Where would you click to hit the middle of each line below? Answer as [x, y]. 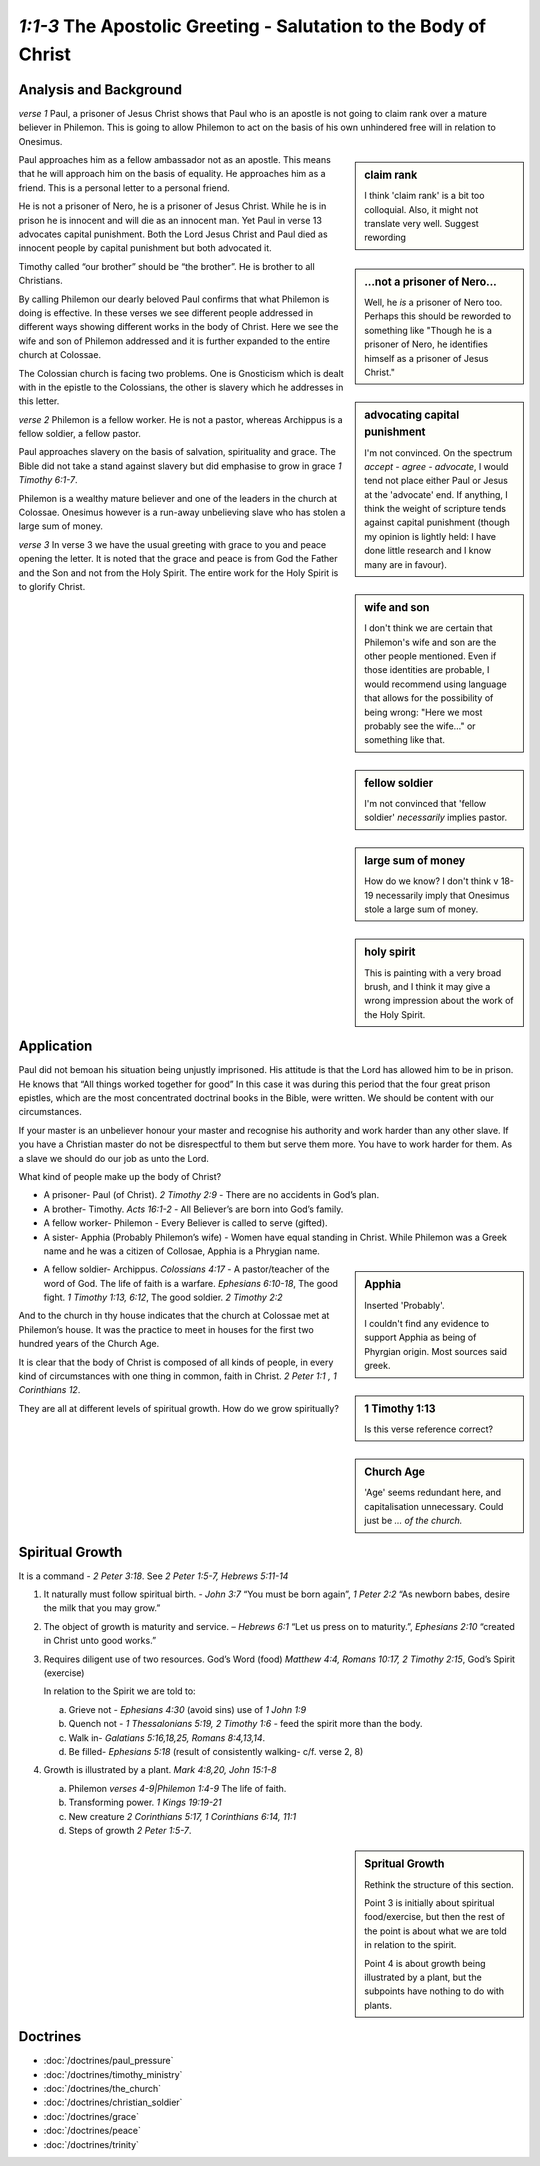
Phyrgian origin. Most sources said [436, 1351]
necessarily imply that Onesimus [442, 895]
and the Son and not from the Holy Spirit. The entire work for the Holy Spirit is [178, 572]
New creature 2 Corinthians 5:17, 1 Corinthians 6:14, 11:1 [182, 1816]
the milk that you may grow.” [102, 1608]
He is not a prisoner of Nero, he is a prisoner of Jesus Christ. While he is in [172, 206]
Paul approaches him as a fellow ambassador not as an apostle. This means [175, 160]
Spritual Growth [404, 1864]
